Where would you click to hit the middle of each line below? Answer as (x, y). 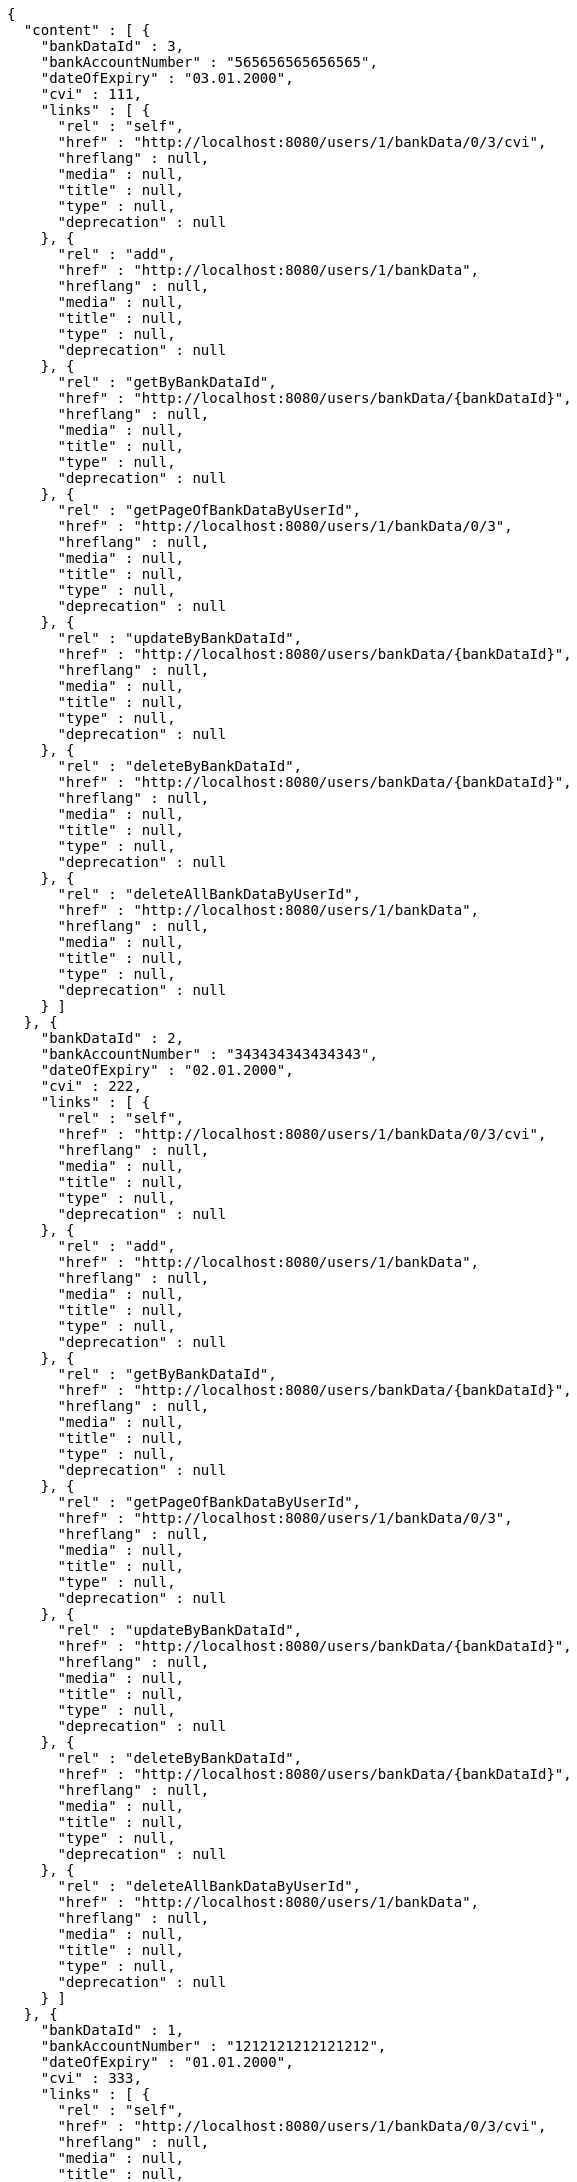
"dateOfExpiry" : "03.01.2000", (167, 78)
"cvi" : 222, (91, 1086)
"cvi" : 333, (91, 2078)
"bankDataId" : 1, (112, 2030)
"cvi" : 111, (91, 94)
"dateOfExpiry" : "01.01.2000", (167, 2062)
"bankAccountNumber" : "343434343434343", (209, 1054)
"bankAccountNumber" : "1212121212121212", (213, 2046)
